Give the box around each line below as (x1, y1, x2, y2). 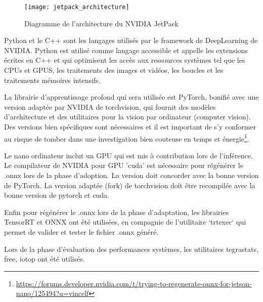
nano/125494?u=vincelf (16, 288, 89, 298)
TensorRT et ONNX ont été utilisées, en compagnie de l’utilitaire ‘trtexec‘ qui (4, 217, 246, 227)
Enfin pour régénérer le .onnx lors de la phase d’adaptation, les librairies (4, 206, 229, 217)
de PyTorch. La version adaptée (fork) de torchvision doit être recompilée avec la (4, 180, 255, 190)
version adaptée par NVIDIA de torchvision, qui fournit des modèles (4, 101, 216, 112)
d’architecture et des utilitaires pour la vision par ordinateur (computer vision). (4, 111, 251, 122)
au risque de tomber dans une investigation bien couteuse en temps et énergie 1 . (4, 132, 249, 144)
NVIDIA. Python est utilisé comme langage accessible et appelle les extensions (4, 45, 248, 55)
